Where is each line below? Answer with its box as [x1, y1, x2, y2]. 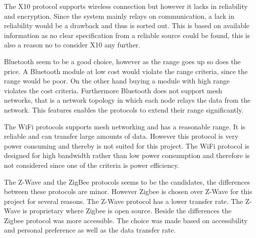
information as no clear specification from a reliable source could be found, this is [4, 30, 250, 40]
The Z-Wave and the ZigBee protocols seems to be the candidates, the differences [4, 176, 250, 187]
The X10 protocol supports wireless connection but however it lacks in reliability [4, 1, 248, 11]
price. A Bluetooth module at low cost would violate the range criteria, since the [4, 66, 248, 76]
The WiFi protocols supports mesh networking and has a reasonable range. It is [4, 121, 246, 131]
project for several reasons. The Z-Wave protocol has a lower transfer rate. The [4, 196, 243, 206]
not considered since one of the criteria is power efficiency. [4, 159, 180, 170]
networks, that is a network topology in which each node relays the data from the [4, 95, 251, 105]
